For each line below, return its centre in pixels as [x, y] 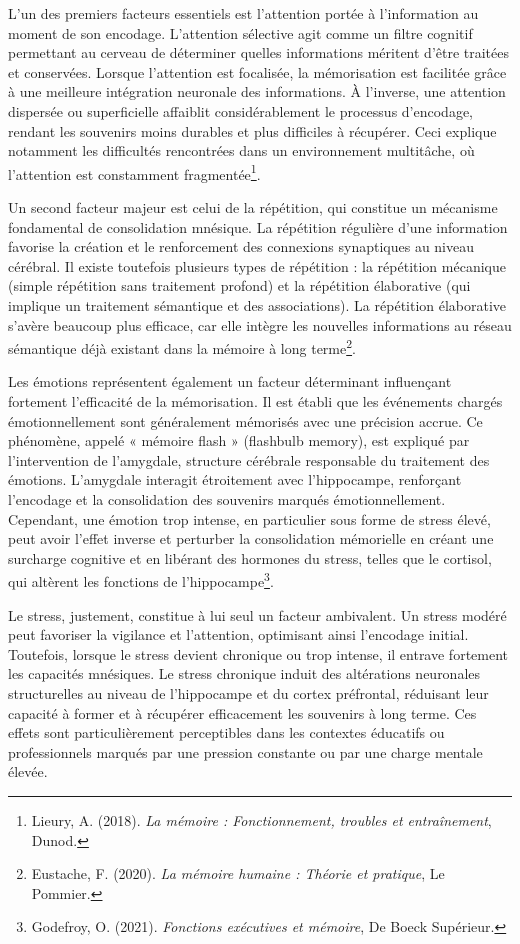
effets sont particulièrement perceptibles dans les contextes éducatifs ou [226, 732]
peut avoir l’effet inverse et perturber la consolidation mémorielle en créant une [251, 538]
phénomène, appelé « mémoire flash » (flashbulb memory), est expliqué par [239, 440]
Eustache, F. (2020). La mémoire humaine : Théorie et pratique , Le [238, 873]
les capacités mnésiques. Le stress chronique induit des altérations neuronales [244, 673]
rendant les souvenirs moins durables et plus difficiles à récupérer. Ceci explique [252, 130]
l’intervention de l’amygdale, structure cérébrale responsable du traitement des [249, 459]
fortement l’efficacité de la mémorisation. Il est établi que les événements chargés [255, 401]
